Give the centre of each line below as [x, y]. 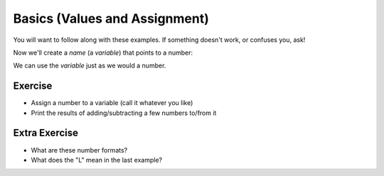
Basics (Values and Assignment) [111, 18]
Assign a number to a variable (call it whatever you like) [112, 103]
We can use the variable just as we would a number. [90, 66]
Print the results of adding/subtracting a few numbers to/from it [124, 113]
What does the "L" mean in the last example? [97, 160]
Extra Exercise [46, 133]
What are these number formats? [79, 150]
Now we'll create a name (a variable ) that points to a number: [103, 53]
